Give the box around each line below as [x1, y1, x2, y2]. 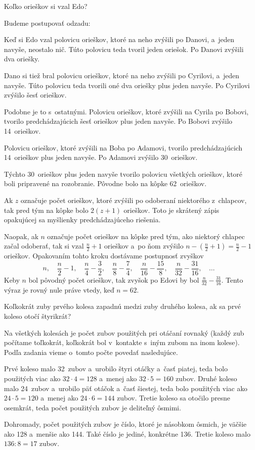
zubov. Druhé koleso [175, 373, 237, 383]
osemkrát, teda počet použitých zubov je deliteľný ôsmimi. [4, 402, 181, 412]
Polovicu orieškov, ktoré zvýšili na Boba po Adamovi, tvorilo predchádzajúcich [4, 142, 243, 152]
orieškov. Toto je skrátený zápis [123, 204, 219, 215]
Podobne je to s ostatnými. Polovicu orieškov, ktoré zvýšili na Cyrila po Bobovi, [4, 106, 249, 116]
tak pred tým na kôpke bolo [4, 204, 89, 215]
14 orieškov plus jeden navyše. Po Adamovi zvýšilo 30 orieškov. [4, 152, 198, 162]
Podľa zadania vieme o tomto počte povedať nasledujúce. [4, 347, 178, 357]
